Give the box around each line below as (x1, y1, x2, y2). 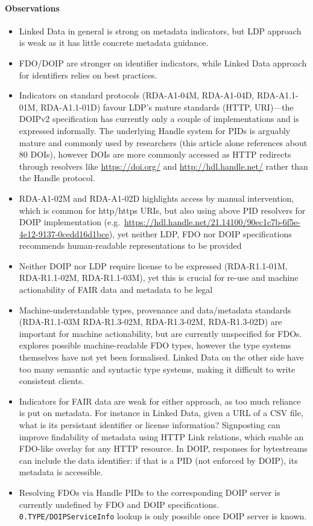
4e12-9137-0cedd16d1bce (19, 227, 109, 240)
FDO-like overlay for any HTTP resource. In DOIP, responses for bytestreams (19, 442, 308, 455)
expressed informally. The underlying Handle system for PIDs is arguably (19, 124, 291, 136)
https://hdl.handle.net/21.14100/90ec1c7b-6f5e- (124, 216, 300, 228)
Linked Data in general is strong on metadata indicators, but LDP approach (19, 24, 302, 37)
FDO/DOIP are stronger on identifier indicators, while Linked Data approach (19, 56, 307, 69)
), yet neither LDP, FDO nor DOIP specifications (109, 227, 292, 240)
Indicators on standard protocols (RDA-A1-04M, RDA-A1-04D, (19, 89, 255, 101)
